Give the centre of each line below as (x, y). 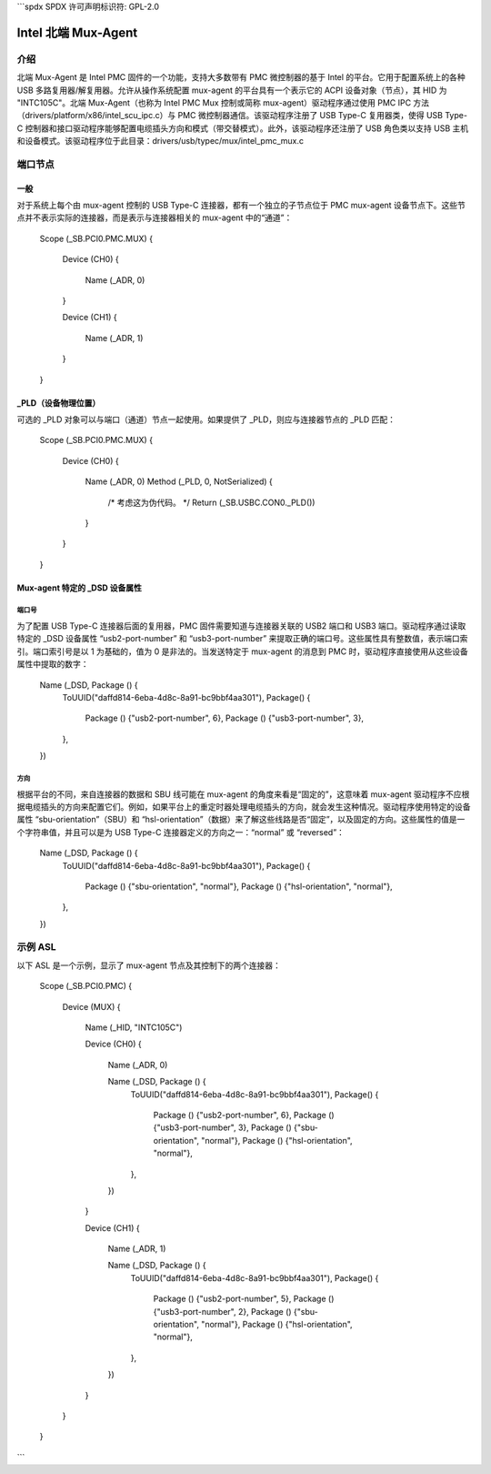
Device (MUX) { (92, 1006)
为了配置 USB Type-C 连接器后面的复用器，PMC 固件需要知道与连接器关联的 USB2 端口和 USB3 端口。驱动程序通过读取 (241, 626)
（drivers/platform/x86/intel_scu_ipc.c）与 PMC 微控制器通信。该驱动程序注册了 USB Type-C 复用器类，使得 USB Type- (242, 116)
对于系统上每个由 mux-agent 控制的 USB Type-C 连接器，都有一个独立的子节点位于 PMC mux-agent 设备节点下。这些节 (241, 206)
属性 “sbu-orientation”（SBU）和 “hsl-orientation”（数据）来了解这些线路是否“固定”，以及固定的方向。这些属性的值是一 (241, 820)
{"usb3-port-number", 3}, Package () (223, 1127)
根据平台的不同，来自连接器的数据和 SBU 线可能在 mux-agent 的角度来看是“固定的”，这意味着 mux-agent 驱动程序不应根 (243, 794)
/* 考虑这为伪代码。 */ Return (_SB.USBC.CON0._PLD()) (211, 502)
